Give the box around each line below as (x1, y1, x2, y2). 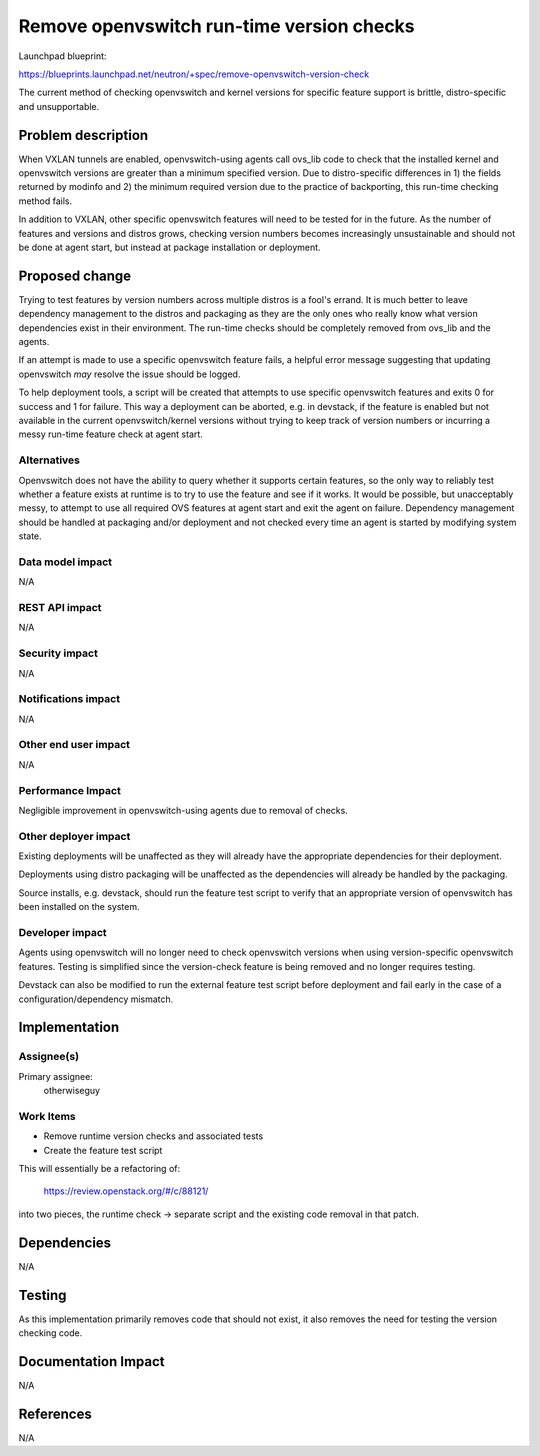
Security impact (18, 646, 99, 660)
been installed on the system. (18, 901, 140, 913)
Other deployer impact (18, 829, 131, 843)
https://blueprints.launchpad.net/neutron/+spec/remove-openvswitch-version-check (18, 68, 370, 80)
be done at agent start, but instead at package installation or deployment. (18, 241, 321, 253)
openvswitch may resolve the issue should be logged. (18, 368, 241, 380)
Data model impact (18, 555, 113, 569)
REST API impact (18, 601, 102, 614)
